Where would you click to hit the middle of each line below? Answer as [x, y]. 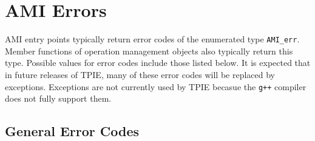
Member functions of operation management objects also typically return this [149, 51]
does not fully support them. [58, 98]
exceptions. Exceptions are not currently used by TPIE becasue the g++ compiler [156, 86]
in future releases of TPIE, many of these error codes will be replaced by [140, 74]
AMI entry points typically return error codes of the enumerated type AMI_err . [152, 39]
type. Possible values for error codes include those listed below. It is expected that [158, 63]
